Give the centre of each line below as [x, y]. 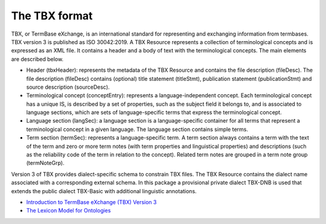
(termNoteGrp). [45, 163]
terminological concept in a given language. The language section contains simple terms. [137, 129]
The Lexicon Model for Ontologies [69, 211]
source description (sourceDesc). [68, 87]
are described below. [37, 59]
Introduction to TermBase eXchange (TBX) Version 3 [91, 202]
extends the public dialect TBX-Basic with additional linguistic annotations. [104, 191]
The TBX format [52, 16]
